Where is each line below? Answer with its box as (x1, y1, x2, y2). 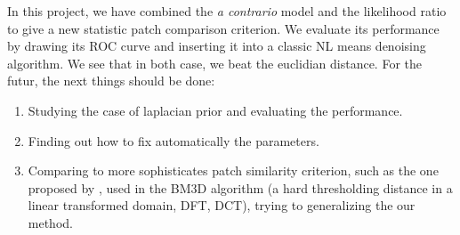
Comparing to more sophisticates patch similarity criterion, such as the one (28, 161, 439, 180)
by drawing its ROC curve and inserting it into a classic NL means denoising (7, 36, 426, 55)
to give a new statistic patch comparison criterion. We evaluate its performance (7, 19, 440, 37)
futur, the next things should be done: (7, 71, 215, 90)
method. (28, 213, 73, 231)
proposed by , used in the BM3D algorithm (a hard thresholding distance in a (28, 178, 453, 197)
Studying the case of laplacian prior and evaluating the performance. (28, 101, 403, 119)
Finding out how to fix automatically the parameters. (28, 131, 319, 150)
